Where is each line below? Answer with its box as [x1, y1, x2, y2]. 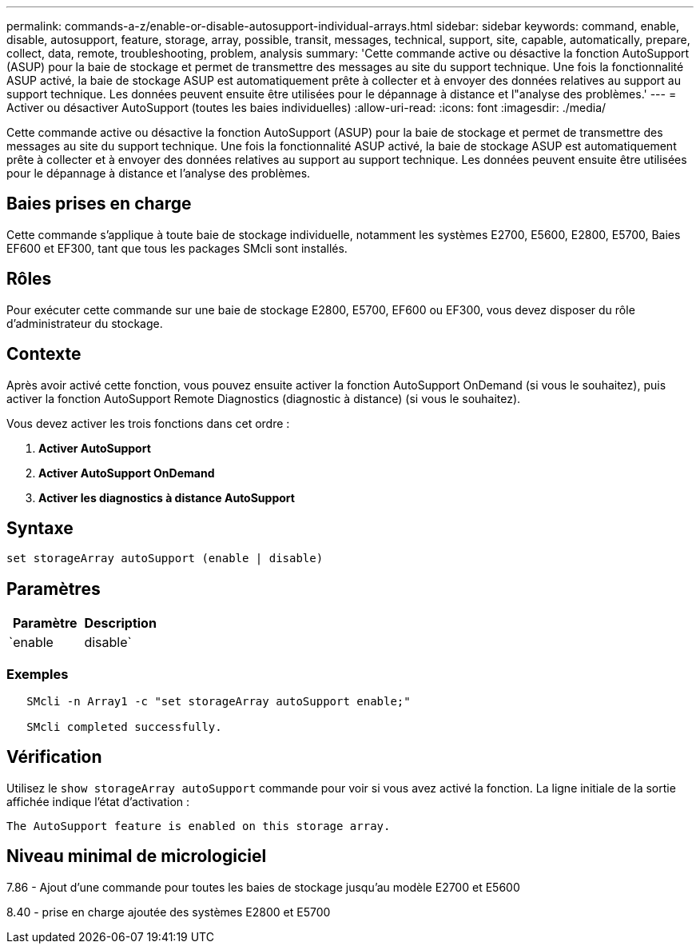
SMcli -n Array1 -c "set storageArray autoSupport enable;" [26, 694, 411, 708]
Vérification [6, 747, 102, 768]
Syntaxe [6, 517, 74, 538]
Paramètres [6, 578, 101, 599]
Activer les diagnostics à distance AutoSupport [38, 490, 295, 505]
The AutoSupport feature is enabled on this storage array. [6, 819, 391, 832]
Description [84, 615, 157, 632]
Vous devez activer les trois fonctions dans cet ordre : [6, 416, 290, 430]
